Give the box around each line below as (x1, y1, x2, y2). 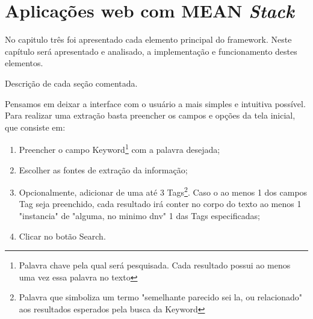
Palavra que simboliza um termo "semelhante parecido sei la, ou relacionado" (19, 291, 303, 303)
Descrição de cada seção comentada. (5, 76, 138, 89)
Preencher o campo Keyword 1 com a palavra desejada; (19, 141, 220, 155)
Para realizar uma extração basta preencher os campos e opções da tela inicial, (5, 109, 296, 122)
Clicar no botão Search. (19, 229, 106, 242)
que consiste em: (5, 120, 66, 133)
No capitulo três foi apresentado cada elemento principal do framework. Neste (5, 33, 292, 46)
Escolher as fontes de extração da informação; (19, 163, 188, 176)
